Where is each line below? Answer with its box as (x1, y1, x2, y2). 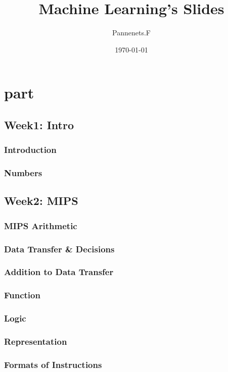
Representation (4, 335, 67, 347)
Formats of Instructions (4, 358, 102, 370)
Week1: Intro (4, 117, 74, 132)
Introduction (4, 143, 57, 156)
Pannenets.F (112, 27, 151, 38)
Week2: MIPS (4, 193, 78, 208)
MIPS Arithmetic (4, 219, 77, 232)
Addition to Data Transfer (4, 265, 114, 278)
